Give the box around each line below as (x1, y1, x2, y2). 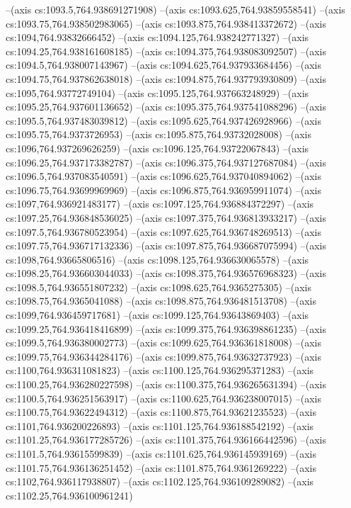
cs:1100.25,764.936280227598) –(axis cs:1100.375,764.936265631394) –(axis (6, 377, 326, 392)
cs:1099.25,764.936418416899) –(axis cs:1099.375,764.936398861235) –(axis (6, 321, 326, 336)
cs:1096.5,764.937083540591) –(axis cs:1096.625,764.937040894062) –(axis (6, 169, 321, 184)
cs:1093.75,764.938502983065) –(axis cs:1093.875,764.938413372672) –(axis (6, 16, 326, 30)
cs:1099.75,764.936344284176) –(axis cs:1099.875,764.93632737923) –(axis (6, 349, 321, 363)
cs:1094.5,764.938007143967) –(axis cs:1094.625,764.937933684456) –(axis (6, 57, 321, 72)
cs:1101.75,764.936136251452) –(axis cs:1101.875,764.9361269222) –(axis (6, 460, 316, 475)
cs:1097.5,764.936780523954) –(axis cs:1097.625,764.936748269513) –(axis (6, 224, 321, 239)
